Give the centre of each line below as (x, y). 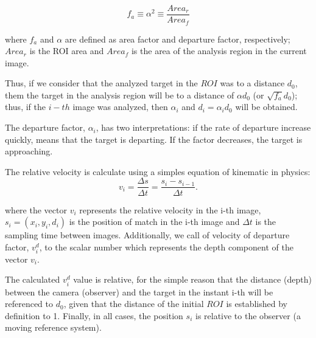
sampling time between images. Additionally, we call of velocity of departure (147, 235)
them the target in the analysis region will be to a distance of (120, 95)
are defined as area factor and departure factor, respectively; (177, 39)
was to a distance (252, 83)
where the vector (36, 209)
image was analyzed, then (120, 107)
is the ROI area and (67, 51)
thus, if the (25, 107)
